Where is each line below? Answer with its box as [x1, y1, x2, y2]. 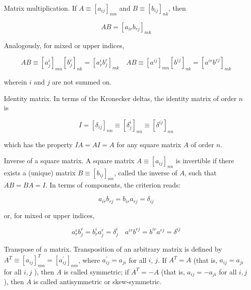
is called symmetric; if [64, 266, 129, 276]
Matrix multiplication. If [4, 3, 77, 13]
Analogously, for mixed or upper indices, [4, 40, 124, 50]
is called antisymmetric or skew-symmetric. [33, 276, 162, 287]
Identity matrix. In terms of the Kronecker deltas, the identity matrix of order [4, 93, 237, 103]
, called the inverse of [114, 167, 177, 177]
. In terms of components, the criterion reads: [45, 179, 181, 189]
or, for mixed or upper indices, [4, 210, 95, 220]
